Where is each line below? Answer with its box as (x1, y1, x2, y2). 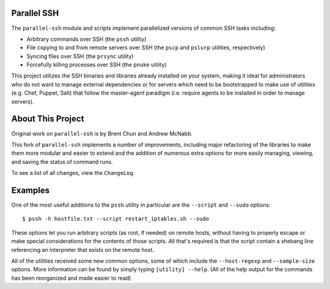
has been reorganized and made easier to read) (11, 274, 131, 282)
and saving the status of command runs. (11, 158, 113, 165)
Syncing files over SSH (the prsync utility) (26, 52, 134, 60)
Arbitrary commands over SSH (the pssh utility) (26, 35, 147, 43)
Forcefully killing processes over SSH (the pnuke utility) (26, 61, 167, 68)
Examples (11, 185, 50, 195)
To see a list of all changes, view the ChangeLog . (11, 169, 135, 177)
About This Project (11, 113, 84, 124)
